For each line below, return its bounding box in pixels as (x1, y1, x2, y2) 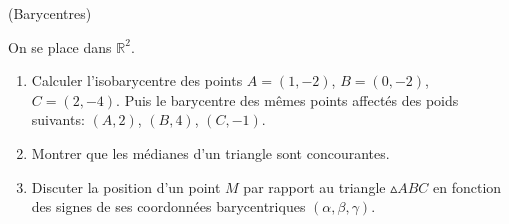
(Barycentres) (8, 3, 92, 23)
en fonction (433, 176, 502, 197)
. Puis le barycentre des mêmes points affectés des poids (116, 89, 459, 110)
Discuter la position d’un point (31, 176, 221, 197)
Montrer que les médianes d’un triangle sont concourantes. (31, 142, 390, 163)
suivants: (31, 109, 85, 130)
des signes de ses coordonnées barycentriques (31, 196, 306, 217)
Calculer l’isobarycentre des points (31, 70, 243, 91)
